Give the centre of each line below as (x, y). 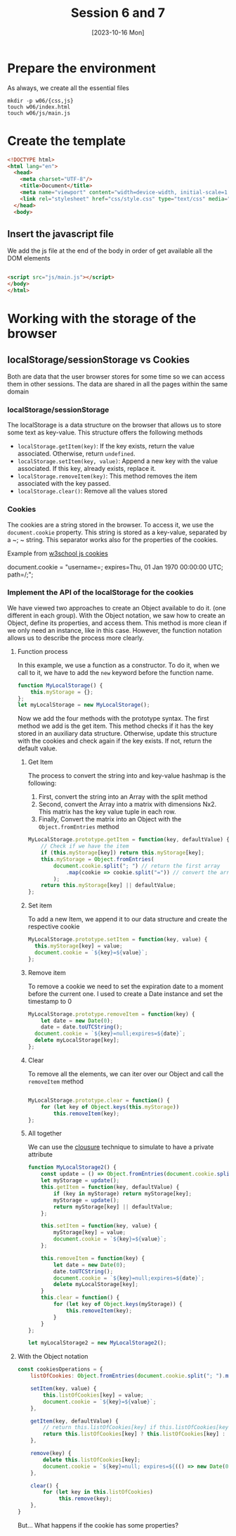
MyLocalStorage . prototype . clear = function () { (99, 1100)
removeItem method (56, 1081)
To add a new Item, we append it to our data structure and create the (127, 919)
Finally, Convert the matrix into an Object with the (110, 819)
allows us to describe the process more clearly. (76, 638)
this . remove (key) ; (85, 1499)
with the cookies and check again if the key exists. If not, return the (114, 741)
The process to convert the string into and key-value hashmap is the (127, 776)
